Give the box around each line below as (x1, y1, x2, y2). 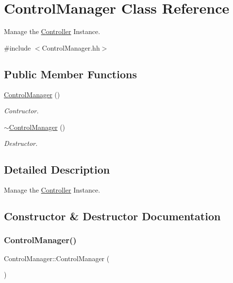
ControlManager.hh (42, 42, 100, 53)
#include (4, 42, 31, 53)
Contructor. (4, 106, 39, 116)
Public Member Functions (4, 66, 137, 81)
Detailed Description (4, 162, 110, 177)
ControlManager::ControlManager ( (4, 253, 110, 263)
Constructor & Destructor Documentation (4, 209, 221, 224)
